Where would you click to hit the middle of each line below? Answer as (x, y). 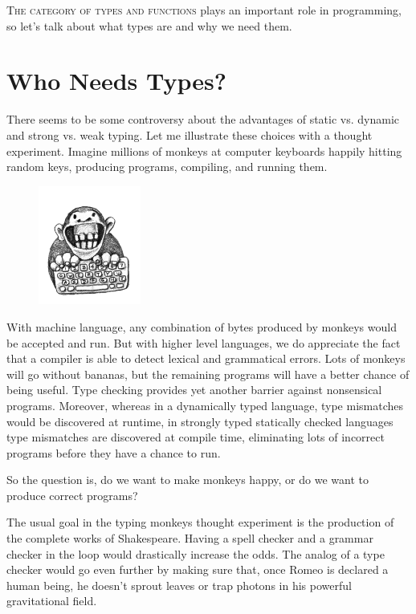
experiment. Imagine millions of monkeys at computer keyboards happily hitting (204, 150)
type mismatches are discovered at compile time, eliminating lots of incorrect (196, 437)
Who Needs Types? (117, 81)
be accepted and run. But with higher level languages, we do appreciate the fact (204, 342)
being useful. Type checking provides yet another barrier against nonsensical (194, 390)
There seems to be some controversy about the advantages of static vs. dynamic (203, 119)
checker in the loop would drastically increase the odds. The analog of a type (196, 553)
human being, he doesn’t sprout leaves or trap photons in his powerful (179, 585)
